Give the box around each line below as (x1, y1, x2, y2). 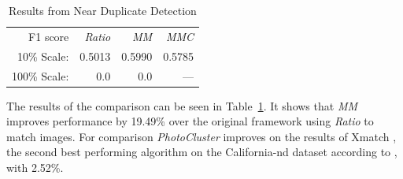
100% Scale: (12, 67, 69, 84)
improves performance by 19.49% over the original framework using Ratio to (6, 113, 374, 129)
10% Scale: (17, 47, 69, 64)
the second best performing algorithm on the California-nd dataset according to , (6, 144, 397, 160)
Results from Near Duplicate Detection (9, 2, 197, 18)
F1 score (28, 28, 69, 44)
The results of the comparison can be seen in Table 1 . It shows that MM (6, 97, 358, 114)
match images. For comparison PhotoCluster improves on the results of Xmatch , (6, 128, 397, 144)
